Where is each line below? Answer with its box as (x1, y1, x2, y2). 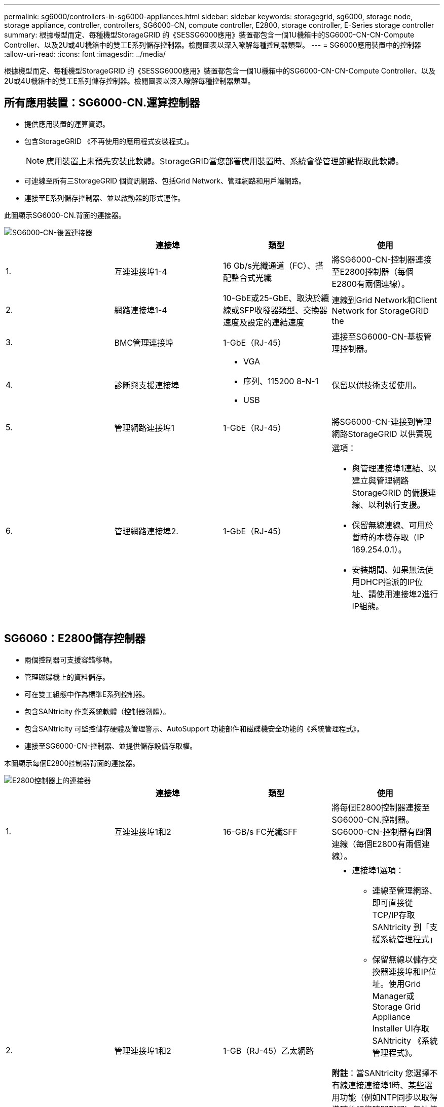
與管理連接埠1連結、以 (352, 463, 437, 473)
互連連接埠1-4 (114, 266, 167, 277)
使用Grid (388, 978, 421, 989)
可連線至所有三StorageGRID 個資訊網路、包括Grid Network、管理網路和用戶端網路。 (24, 176, 306, 185)
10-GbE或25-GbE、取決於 (223, 292, 321, 303)
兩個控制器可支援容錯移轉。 (24, 655, 117, 664)
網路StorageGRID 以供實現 (331, 428, 432, 439)
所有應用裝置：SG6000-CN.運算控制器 (4, 96, 200, 109)
